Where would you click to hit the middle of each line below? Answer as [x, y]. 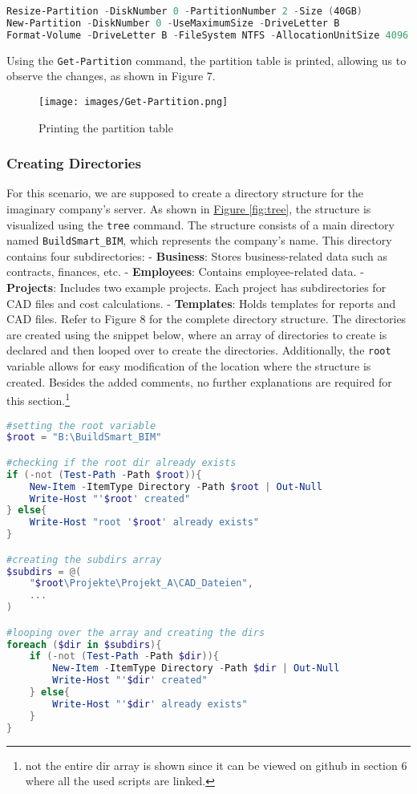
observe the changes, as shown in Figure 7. [111, 76]
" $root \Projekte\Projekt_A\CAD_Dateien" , [141, 583]
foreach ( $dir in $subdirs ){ [84, 644]
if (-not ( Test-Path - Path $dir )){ [124, 656]
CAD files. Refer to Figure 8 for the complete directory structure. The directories [206, 319]
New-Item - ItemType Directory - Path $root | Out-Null [176, 486]
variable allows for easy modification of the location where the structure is [189, 366]
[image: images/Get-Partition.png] [134, 101]
